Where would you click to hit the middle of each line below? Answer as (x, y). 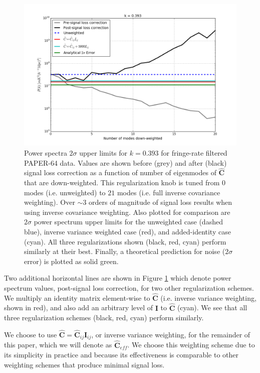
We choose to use (31, 334)
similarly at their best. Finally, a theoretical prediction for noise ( (125, 251)
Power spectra (46, 152)
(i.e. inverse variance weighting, (208, 297)
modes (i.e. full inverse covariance (169, 192)
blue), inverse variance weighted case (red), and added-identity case (127, 231)
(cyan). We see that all (212, 307)
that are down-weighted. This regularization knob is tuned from (122, 182)
